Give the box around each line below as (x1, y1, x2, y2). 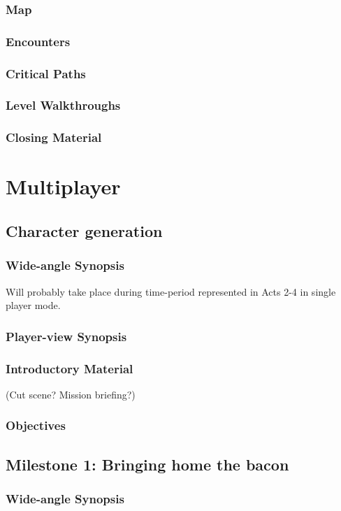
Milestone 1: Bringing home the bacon (6, 453, 289, 475)
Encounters (6, 32, 71, 50)
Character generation (6, 219, 163, 241)
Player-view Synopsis (6, 327, 127, 345)
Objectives (6, 417, 66, 434)
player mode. (6, 298, 61, 312)
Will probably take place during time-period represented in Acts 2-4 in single (6, 284, 336, 298)
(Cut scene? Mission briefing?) (6, 387, 136, 401)
